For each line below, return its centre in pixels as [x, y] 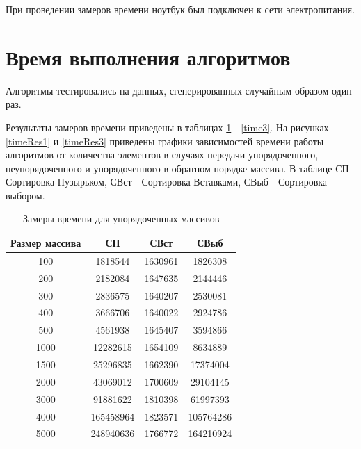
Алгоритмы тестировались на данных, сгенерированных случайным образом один [179, 90]
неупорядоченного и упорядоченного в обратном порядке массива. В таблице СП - [180, 168]
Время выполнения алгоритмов [148, 57]
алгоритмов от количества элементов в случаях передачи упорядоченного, [162, 155]
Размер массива [46, 243]
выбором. [25, 195]
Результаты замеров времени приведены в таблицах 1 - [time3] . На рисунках [167, 127]
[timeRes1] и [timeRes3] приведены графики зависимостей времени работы [165, 141]
